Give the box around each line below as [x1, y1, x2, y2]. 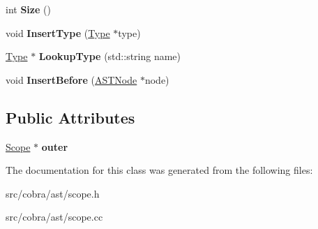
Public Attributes [6, 106, 135, 128]
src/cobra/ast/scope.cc [6, 209, 103, 224]
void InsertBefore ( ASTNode [6, 72, 137, 87]
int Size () [6, 2, 51, 16]
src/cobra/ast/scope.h [6, 186, 100, 200]
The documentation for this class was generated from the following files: [6, 163, 313, 177]
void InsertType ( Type [6, 25, 110, 40]
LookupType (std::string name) [38, 49, 181, 64]
